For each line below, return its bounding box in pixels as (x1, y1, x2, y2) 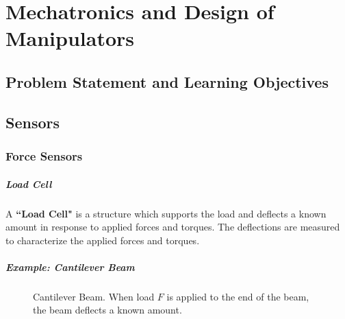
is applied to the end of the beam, (166, 289, 309, 303)
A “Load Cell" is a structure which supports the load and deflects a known (5, 206, 327, 220)
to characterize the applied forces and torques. (5, 233, 200, 247)
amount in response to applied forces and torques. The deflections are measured (5, 220, 340, 234)
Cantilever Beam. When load (33, 289, 155, 303)
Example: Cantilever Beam (5, 259, 135, 274)
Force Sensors (5, 147, 83, 165)
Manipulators (5, 24, 135, 52)
